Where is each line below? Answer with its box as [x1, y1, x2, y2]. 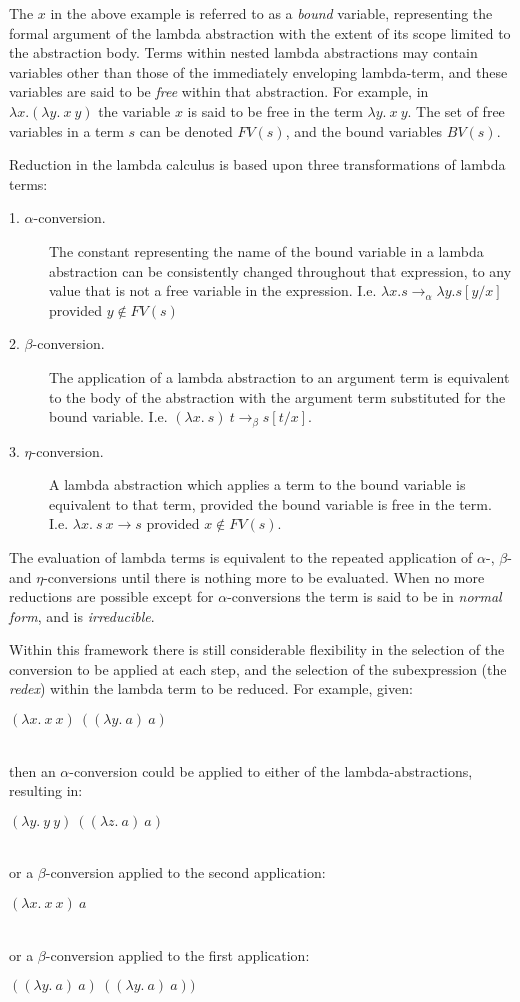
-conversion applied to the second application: [45, 862, 326, 883]
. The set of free [407, 100, 505, 121]
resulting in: [9, 780, 83, 801]
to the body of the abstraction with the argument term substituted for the [49, 386, 506, 407]
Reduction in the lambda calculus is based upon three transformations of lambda [9, 154, 506, 175]
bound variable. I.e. [49, 406, 168, 427]
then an [9, 760, 56, 781]
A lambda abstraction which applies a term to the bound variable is [49, 474, 466, 495]
